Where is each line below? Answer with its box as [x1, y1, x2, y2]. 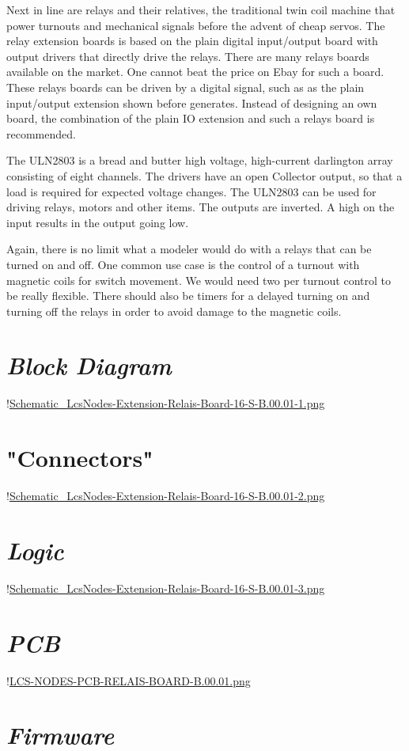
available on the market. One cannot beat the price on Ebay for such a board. [6, 63, 384, 80]
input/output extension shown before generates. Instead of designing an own [6, 94, 377, 111]
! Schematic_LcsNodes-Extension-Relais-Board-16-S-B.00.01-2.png [6, 487, 325, 504]
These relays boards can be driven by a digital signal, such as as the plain [6, 78, 365, 95]
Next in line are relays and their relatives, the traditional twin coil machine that [6, 2, 396, 17]
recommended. [6, 125, 76, 142]
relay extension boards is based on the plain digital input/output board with [6, 32, 378, 49]
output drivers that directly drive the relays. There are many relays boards [6, 47, 369, 64]
